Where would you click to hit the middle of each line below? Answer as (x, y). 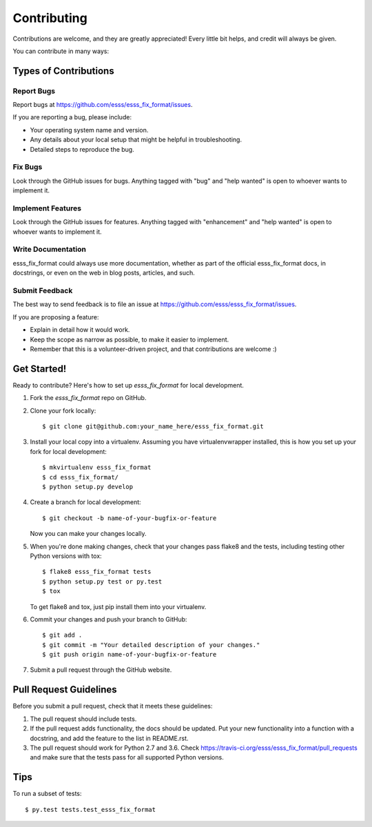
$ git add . (62, 635)
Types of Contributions (63, 71)
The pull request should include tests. (83, 719)
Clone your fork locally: (63, 410)
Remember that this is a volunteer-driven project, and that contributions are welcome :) (153, 349)
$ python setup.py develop (88, 487)
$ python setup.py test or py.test (102, 581)
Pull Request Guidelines (65, 690)
